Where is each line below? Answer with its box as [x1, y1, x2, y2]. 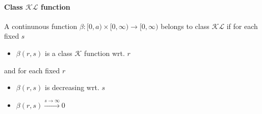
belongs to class [161, 20, 209, 31]
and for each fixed [4, 65, 60, 75]
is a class [45, 47, 72, 58]
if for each [226, 20, 258, 31]
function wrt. [84, 47, 125, 58]
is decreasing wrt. [45, 82, 99, 93]
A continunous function [4, 20, 77, 31]
